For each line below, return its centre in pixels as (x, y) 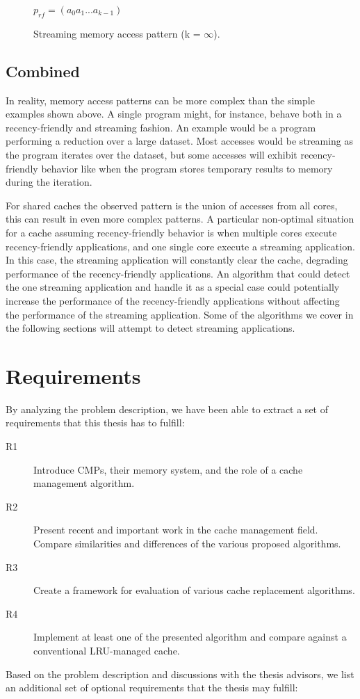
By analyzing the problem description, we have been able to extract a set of (167, 409)
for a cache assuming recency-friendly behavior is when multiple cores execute (171, 232)
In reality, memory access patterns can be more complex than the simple (160, 100)
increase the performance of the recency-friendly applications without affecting (173, 300)
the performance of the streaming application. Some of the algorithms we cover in (180, 314)
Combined (43, 71)
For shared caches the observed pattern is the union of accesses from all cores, (172, 205)
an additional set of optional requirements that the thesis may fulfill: (152, 688)
